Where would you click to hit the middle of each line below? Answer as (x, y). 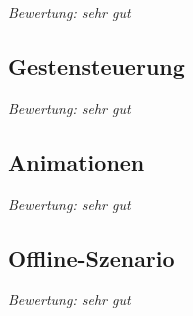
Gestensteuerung (96, 65)
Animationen (76, 161)
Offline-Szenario (91, 257)
